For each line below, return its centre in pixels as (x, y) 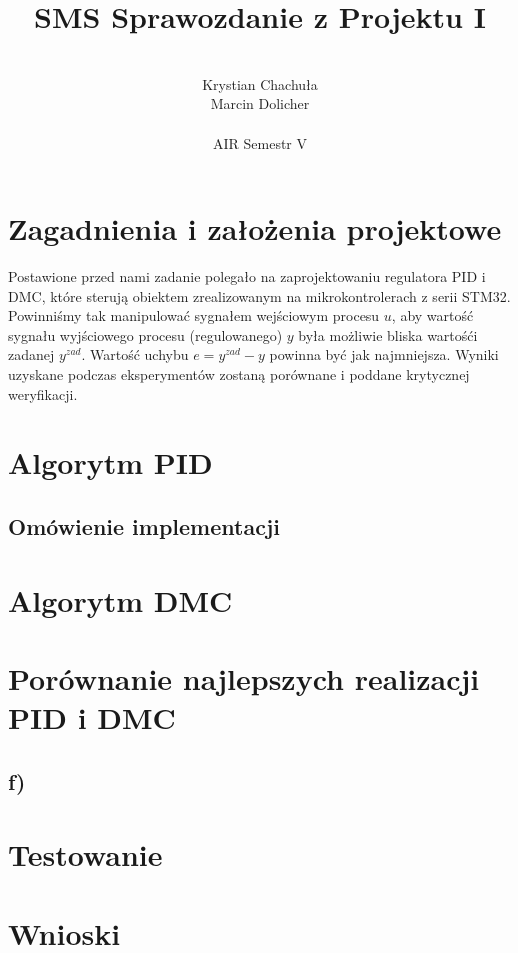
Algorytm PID (110, 462)
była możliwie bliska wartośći (388, 334)
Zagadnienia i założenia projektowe (255, 228)
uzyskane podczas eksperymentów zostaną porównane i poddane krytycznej (239, 374)
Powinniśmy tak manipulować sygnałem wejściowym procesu (194, 315)
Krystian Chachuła (260, 83)
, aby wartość (432, 315)
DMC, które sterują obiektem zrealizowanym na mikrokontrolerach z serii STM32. (259, 295)
